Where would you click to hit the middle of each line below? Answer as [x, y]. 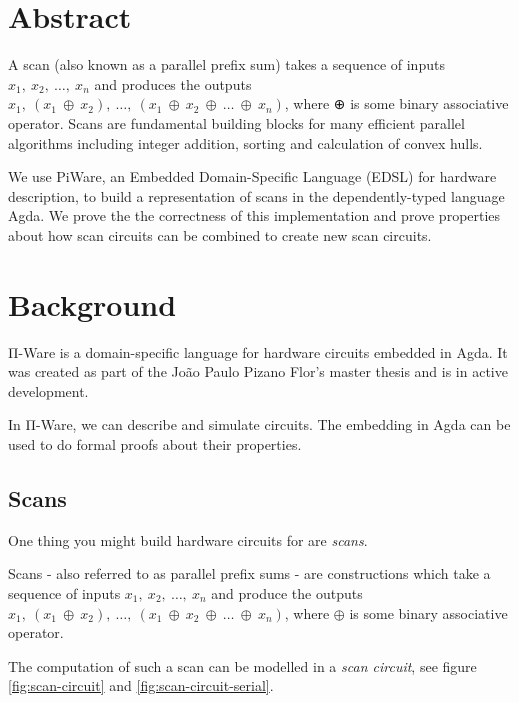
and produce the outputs [287, 592]
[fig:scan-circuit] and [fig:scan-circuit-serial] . [141, 685]
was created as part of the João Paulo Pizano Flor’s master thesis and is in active [258, 371]
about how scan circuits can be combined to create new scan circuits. [220, 234]
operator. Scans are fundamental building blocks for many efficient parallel [236, 122]
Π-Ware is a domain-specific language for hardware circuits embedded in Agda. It [258, 351]
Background [92, 303]
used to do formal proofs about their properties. [155, 443]
